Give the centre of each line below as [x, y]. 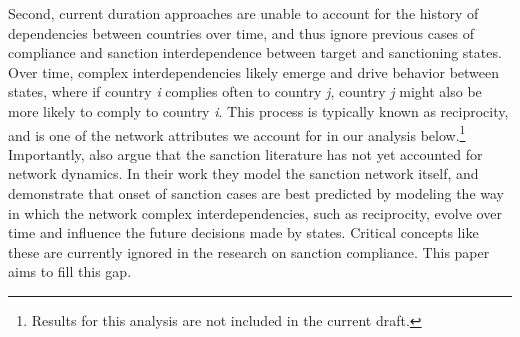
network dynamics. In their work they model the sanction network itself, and [243, 173]
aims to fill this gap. [70, 271]
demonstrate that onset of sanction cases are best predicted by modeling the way [256, 193]
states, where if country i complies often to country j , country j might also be [245, 91]
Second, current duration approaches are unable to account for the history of [243, 13]
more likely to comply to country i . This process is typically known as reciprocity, [258, 110]
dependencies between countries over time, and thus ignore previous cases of [241, 32]
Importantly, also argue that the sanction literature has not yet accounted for [245, 153]
